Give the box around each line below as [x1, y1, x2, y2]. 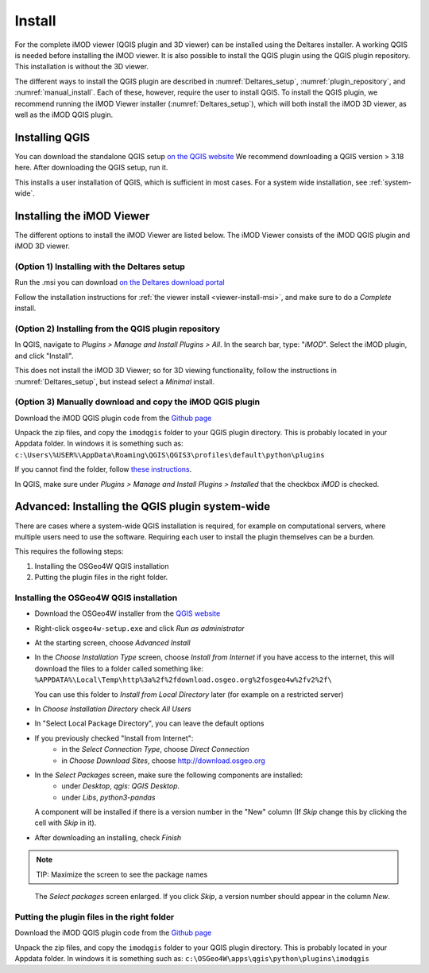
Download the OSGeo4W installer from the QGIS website [34, 609, 221, 618]
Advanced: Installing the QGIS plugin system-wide [14, 500, 270, 513]
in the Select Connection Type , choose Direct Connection [61, 745, 249, 754]
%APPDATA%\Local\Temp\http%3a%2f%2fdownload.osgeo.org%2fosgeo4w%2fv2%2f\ [34, 675, 333, 684]
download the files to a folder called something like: [34, 664, 204, 673]
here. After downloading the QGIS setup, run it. [14, 163, 168, 173]
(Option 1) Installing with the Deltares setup [14, 261, 186, 272]
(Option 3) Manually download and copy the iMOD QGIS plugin [14, 396, 261, 407]
